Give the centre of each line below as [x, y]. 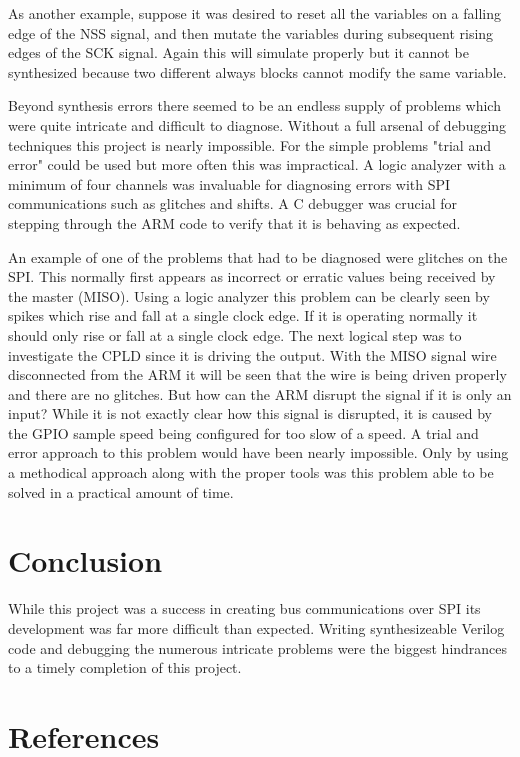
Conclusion [85, 560]
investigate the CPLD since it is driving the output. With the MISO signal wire [252, 354]
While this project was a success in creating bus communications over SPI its [244, 608]
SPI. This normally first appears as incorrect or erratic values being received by [252, 276]
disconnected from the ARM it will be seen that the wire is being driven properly [257, 374]
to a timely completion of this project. [125, 667]
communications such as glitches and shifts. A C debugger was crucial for [233, 203]
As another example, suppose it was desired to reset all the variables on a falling [254, 13]
